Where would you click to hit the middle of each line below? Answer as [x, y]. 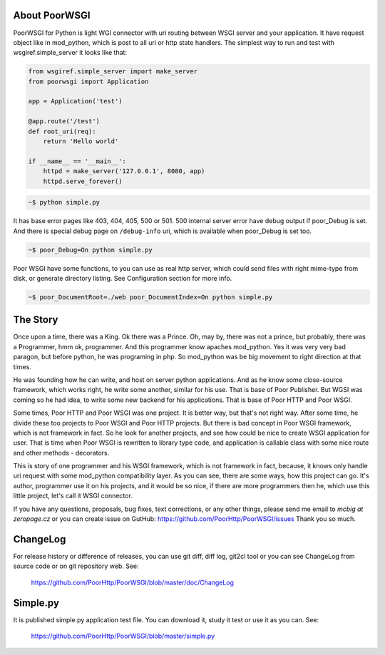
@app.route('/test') [64, 122]
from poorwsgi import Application [88, 81]
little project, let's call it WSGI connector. [73, 496]
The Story [36, 320]
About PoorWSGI [52, 15]
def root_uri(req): [62, 131]
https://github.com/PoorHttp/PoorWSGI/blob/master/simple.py [123, 636]
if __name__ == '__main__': [77, 161]
